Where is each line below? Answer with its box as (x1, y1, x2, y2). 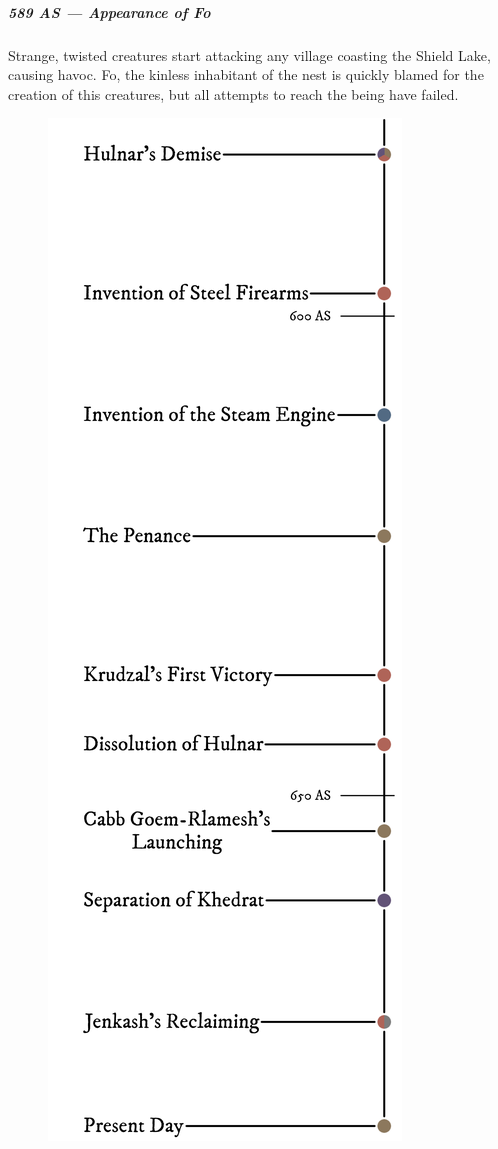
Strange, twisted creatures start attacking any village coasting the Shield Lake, (8, 44, 491, 65)
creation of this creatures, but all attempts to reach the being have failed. (8, 83, 459, 104)
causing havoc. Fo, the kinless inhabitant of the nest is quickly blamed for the (8, 64, 484, 85)
